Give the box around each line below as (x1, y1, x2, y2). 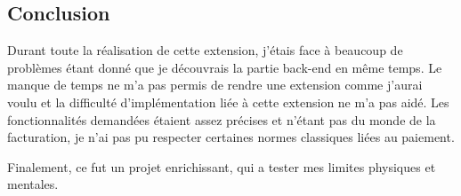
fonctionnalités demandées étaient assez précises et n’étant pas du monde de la (7, 110, 436, 129)
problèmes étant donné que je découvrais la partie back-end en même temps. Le (7, 58, 442, 76)
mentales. (7, 175, 59, 193)
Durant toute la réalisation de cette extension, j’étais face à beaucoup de (7, 41, 403, 59)
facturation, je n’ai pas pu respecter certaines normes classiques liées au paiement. (7, 128, 455, 146)
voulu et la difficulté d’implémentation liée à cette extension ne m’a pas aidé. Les (7, 92, 449, 111)
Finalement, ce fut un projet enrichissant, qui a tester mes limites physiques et (7, 157, 436, 176)
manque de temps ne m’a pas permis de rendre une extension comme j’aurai (7, 75, 423, 94)
